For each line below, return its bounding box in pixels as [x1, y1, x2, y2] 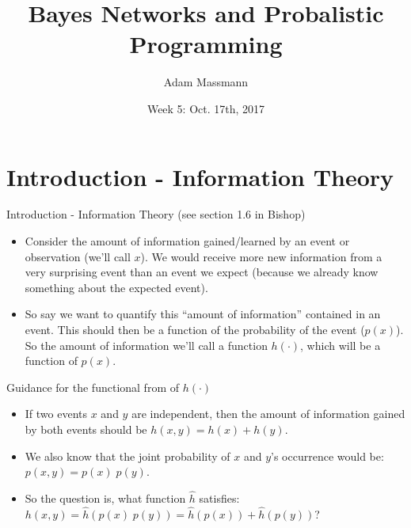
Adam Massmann [163, 74, 249, 90]
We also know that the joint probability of [25, 447, 230, 464]
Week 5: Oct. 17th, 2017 [147, 100, 265, 116]
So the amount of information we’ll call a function [25, 336, 268, 353]
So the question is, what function [25, 489, 186, 506]
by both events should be [25, 420, 147, 437]
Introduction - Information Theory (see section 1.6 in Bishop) [6, 206, 306, 222]
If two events [25, 405, 88, 422]
